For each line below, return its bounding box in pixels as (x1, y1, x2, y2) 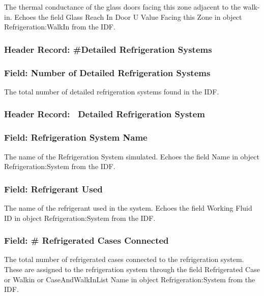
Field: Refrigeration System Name (4, 131, 148, 144)
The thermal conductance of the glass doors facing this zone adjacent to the (4, 2, 241, 12)
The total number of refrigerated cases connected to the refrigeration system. (4, 254, 244, 265)
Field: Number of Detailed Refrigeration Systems (4, 66, 211, 79)
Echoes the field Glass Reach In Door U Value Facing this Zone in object (14, 11, 242, 22)
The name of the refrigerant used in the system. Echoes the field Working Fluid (4, 202, 252, 213)
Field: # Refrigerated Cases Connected (4, 234, 169, 247)
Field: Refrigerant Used (4, 182, 103, 195)
